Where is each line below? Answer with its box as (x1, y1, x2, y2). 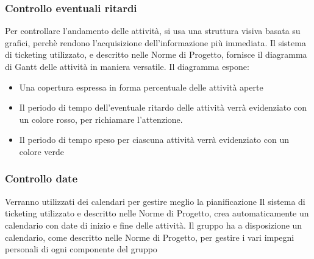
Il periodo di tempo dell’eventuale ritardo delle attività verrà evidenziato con (19, 101, 307, 114)
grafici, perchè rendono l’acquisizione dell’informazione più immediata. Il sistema (5, 36, 306, 49)
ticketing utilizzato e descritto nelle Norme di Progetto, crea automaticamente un (5, 207, 309, 219)
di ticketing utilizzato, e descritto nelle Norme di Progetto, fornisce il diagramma (5, 48, 307, 61)
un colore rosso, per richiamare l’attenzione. (19, 112, 183, 125)
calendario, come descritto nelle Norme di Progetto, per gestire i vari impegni (5, 230, 294, 243)
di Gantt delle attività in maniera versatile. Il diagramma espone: (5, 60, 249, 72)
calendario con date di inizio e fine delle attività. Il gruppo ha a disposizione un (5, 218, 302, 231)
